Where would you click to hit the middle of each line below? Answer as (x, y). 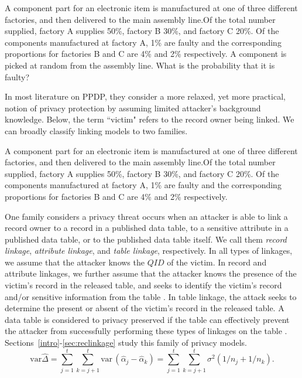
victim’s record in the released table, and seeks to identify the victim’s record (143, 285)
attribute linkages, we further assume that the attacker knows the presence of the (151, 273)
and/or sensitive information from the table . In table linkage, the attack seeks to (151, 296)
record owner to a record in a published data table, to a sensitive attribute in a (147, 228)
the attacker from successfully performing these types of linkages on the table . (146, 331)
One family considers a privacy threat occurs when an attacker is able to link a (146, 216)
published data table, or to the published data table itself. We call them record (146, 239)
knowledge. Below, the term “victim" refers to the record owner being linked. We (150, 119)
